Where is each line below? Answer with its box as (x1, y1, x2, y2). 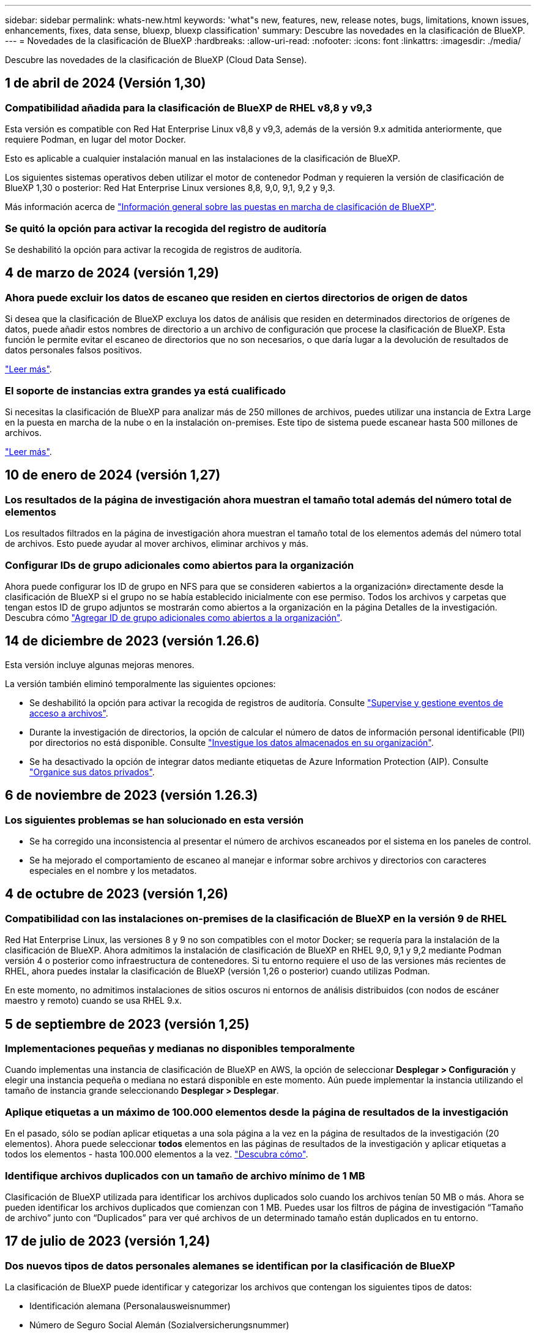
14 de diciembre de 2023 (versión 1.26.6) (5, 633, 260, 649)
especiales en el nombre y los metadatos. (29, 865, 197, 876)
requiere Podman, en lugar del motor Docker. (5, 134, 186, 145)
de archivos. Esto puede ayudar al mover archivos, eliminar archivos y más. (5, 538, 308, 549)
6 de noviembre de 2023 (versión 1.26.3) (5, 788, 258, 803)
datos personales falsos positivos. (5, 345, 142, 356)
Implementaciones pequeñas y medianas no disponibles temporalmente (5, 1042, 355, 1055)
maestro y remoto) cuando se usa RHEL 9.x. (5, 995, 182, 1006)
